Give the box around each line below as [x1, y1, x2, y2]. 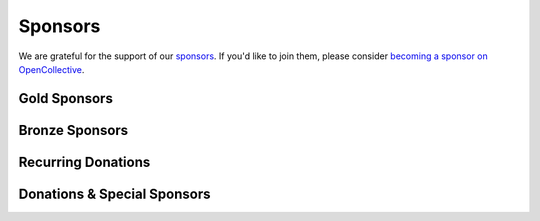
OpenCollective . [18, 63, 85, 75]
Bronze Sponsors [18, 121, 129, 139]
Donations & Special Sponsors [18, 185, 211, 202]
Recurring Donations [18, 153, 151, 170]
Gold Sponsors [18, 90, 114, 107]
